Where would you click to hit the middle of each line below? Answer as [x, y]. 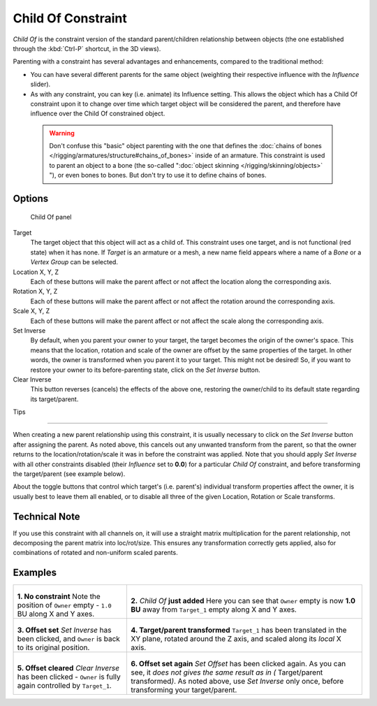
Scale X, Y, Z [31, 311]
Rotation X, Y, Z [35, 291]
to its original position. [53, 648]
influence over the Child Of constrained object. [98, 114]
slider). [40, 85]
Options [31, 199]
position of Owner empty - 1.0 [64, 605]
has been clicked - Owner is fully [69, 677]
